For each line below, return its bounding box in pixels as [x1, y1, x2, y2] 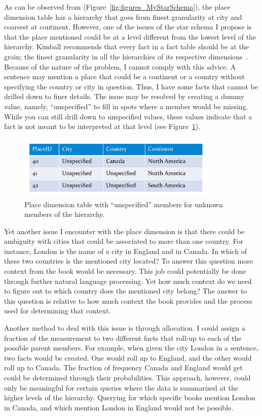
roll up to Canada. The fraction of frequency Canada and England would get [4, 362, 243, 373]
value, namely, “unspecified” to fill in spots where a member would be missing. [4, 101, 248, 111]
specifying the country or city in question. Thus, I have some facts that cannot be [4, 81, 258, 91]
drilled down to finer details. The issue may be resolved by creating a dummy [4, 91, 245, 102]
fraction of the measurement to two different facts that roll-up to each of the [4, 332, 242, 343]
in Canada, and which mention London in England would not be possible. [4, 402, 234, 412]
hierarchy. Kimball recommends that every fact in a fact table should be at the [4, 41, 249, 52]
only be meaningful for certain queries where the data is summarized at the [4, 382, 239, 393]
